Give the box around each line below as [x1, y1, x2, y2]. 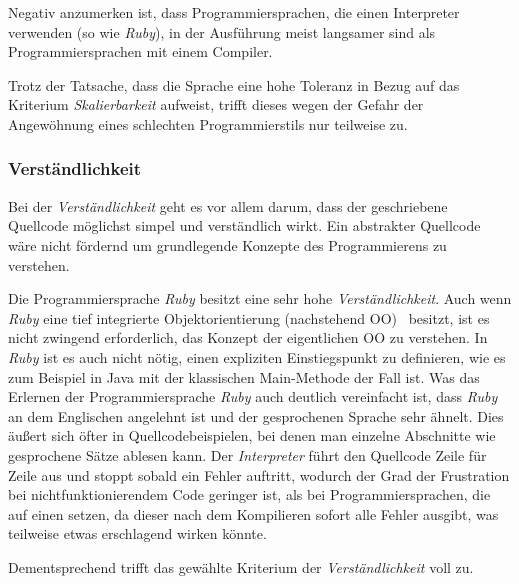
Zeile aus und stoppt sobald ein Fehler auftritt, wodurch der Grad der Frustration [8, 464, 510, 485]
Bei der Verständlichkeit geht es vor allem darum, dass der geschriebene [8, 195, 448, 216]
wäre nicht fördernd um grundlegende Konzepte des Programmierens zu [8, 234, 447, 255]
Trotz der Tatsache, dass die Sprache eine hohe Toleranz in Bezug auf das [8, 74, 460, 95]
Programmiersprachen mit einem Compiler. [8, 41, 273, 62]
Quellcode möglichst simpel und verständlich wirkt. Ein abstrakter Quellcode [8, 215, 481, 236]
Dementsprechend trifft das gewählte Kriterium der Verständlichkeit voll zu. [8, 556, 474, 577]
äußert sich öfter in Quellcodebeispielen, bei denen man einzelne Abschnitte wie [8, 425, 496, 446]
